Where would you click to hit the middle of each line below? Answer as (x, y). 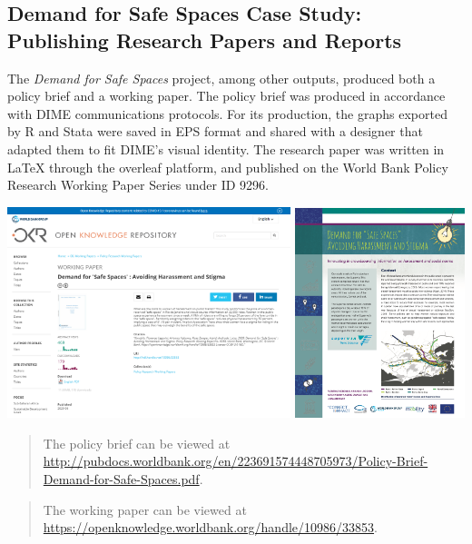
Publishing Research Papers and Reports (205, 40)
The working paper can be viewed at (145, 509)
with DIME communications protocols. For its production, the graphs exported (227, 113)
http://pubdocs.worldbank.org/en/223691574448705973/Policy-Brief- (236, 461)
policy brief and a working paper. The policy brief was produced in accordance (226, 96)
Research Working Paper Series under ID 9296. (138, 185)
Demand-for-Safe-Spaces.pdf (121, 479)
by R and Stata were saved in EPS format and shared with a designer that (215, 131)
